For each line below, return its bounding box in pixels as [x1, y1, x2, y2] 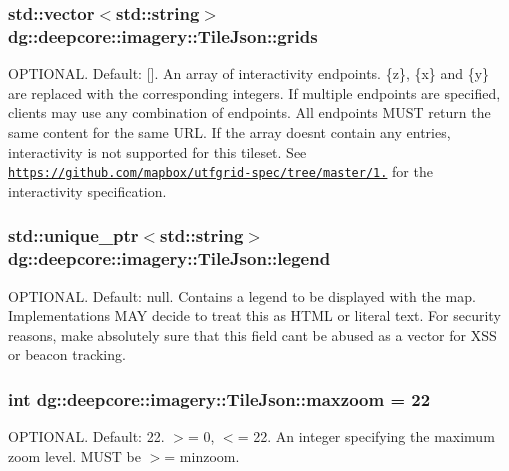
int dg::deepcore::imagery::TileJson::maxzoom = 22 [8, 386, 431, 411]
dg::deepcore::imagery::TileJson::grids [8, 23, 318, 48]
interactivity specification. [8, 180, 167, 201]
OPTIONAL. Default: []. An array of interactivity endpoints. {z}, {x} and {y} [8, 63, 490, 84]
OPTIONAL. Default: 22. [8, 426, 165, 447]
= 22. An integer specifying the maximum [237, 426, 495, 447]
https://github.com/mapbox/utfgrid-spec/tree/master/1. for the [8, 161, 433, 182]
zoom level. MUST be [8, 445, 141, 466]
